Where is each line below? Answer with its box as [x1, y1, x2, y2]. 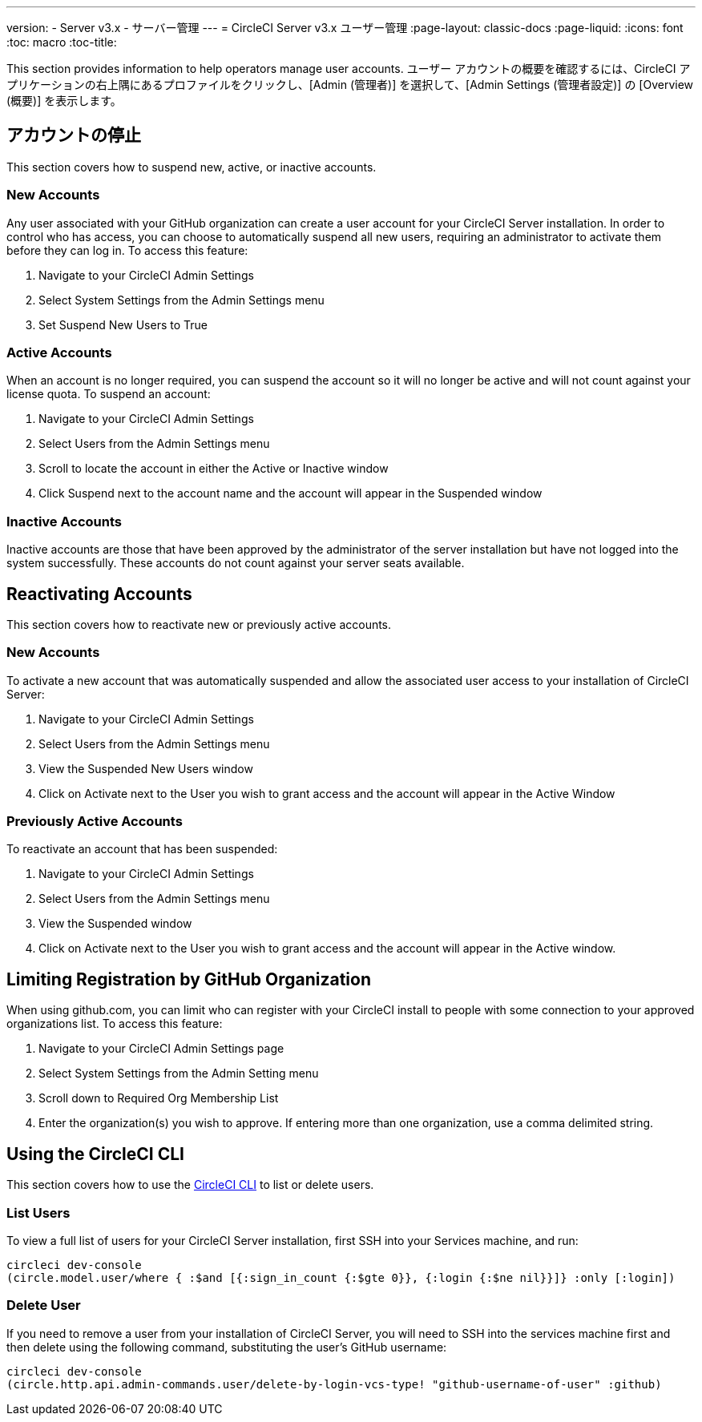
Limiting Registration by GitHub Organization [6, 969, 371, 989]
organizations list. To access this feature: [6, 1017, 223, 1031]
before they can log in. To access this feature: [6, 243, 248, 257]
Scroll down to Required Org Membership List [38, 1091, 279, 1106]
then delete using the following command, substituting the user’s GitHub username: [6, 1339, 447, 1354]
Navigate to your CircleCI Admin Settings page [38, 1041, 284, 1056]
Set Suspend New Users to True [38, 317, 208, 332]
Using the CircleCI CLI [6, 1143, 184, 1164]
